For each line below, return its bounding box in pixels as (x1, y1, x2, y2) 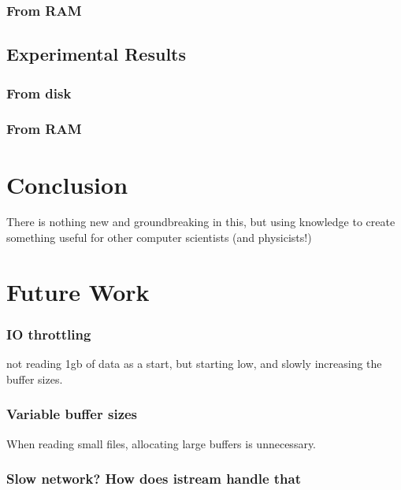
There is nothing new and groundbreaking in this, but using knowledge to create (6, 213, 395, 230)
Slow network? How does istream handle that (6, 469, 302, 488)
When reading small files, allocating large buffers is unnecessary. (6, 435, 317, 451)
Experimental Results (6, 42, 186, 66)
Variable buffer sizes (6, 404, 138, 424)
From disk (6, 83, 72, 102)
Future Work (6, 275, 150, 307)
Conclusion (6, 168, 128, 200)
